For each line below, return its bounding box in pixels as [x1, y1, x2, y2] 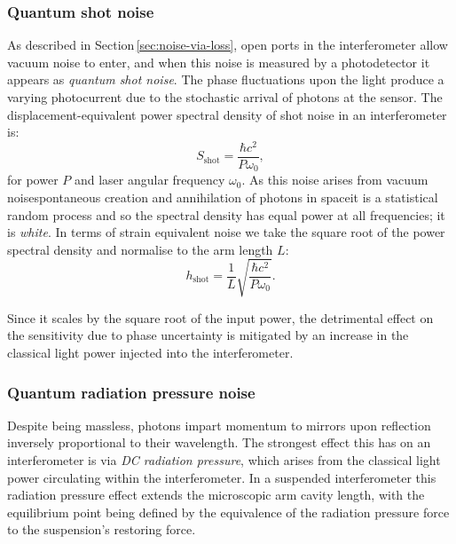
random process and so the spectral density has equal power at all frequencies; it [7, 205, 445, 224]
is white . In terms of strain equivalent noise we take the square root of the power [7, 223, 445, 241]
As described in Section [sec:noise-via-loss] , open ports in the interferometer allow [7, 35, 448, 54]
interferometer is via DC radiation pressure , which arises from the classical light [7, 451, 441, 469]
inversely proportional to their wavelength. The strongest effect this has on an [7, 433, 431, 452]
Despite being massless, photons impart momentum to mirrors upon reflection [7, 415, 431, 434]
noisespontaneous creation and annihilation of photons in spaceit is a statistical [7, 187, 438, 206]
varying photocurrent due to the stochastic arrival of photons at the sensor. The [7, 88, 443, 106]
